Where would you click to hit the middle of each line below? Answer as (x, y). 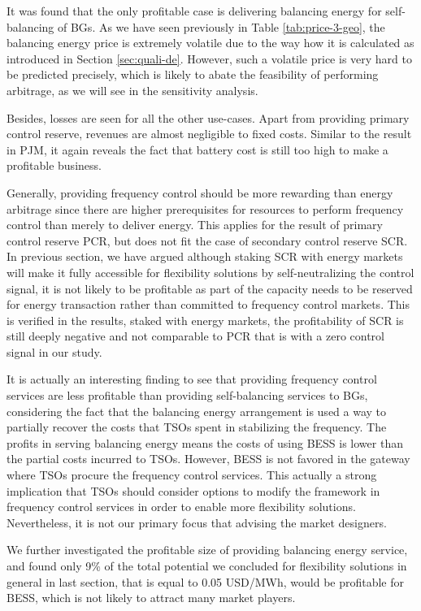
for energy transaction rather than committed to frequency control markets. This (208, 304)
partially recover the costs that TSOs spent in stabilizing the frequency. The (197, 427)
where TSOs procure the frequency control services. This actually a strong (192, 475)
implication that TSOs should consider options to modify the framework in (193, 490)
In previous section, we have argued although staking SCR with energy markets (205, 256)
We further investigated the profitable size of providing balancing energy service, (207, 550)
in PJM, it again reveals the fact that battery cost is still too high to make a (197, 149)
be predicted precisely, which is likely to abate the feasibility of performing (193, 74)
